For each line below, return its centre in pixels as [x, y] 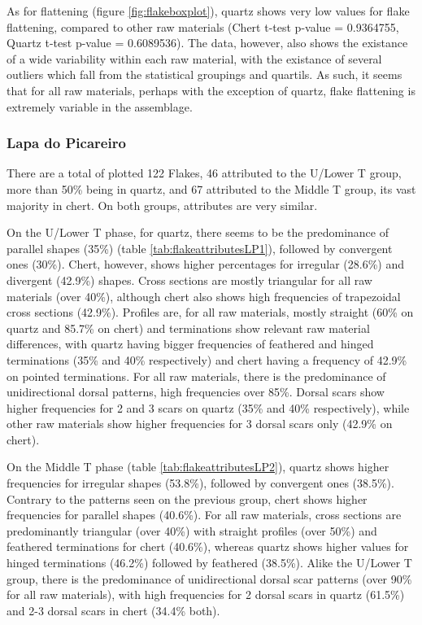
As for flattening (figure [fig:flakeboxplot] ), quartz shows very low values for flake [208, 11]
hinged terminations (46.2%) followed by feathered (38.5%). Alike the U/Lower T [209, 563]
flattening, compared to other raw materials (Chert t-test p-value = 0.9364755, [203, 26]
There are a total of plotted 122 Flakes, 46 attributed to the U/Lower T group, [204, 173]
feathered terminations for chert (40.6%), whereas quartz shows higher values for [208, 546]
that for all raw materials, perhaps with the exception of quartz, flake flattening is [211, 90]
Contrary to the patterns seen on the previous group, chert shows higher [187, 498]
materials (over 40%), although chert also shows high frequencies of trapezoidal [204, 296]
